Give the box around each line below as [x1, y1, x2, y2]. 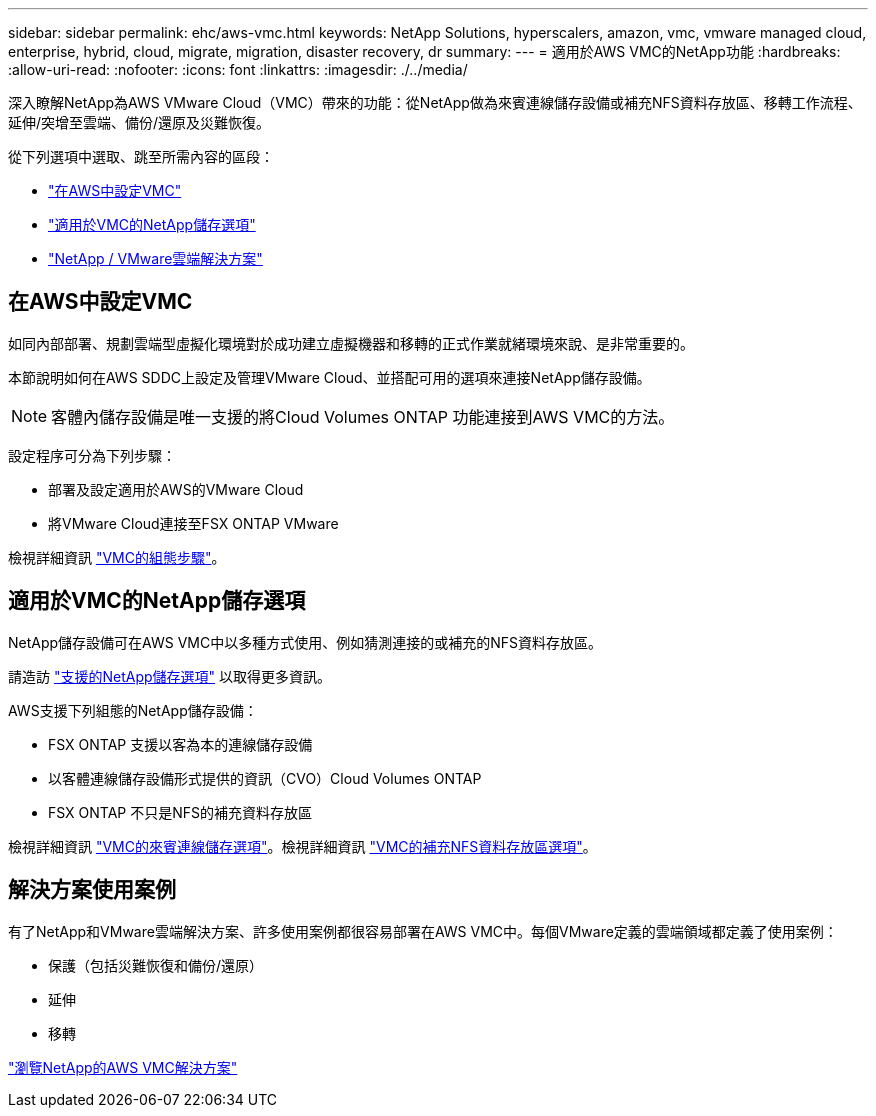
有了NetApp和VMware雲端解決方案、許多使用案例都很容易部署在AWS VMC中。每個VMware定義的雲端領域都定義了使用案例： [8, 922, 838, 940]
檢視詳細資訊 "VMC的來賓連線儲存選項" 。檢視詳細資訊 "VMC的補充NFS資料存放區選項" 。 [8, 837, 597, 855]
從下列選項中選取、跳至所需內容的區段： [8, 148, 274, 165]
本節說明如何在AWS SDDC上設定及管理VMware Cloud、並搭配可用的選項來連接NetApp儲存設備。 [8, 368, 651, 386]
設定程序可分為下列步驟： [8, 446, 176, 464]
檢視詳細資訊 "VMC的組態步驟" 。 [8, 548, 226, 566]
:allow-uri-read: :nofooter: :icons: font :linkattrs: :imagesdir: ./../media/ [8, 61, 468, 78]
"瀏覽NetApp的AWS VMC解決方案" [8, 1058, 238, 1076]
